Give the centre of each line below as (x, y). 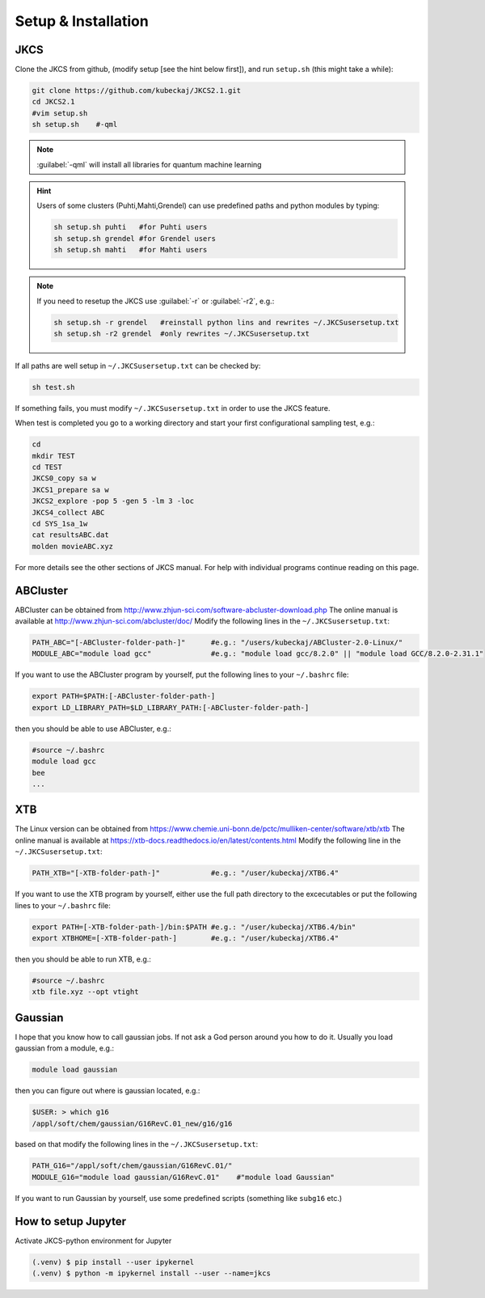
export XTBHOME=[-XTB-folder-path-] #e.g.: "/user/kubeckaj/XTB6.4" (186, 938)
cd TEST (47, 467)
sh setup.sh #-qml (75, 125)
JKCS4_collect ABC (68, 512)
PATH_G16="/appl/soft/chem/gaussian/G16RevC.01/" (132, 1166)
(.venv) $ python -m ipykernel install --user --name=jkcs (151, 1273)
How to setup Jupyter (71, 1221)
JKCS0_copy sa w (64, 478)
